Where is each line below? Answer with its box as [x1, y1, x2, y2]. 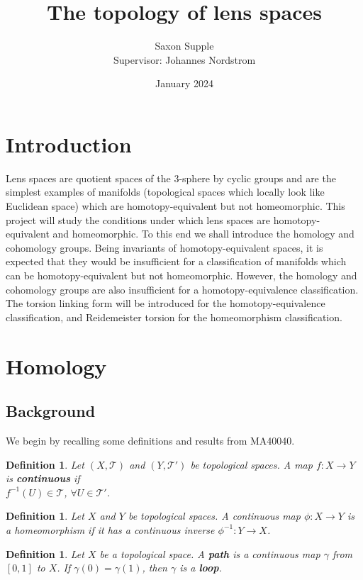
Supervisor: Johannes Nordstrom [113, 52, 256, 67]
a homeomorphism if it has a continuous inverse [6, 522, 215, 537]
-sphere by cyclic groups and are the [179, 170, 336, 185]
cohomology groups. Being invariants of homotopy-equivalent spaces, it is [6, 240, 323, 255]
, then [142, 560, 167, 575]
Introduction [6, 129, 132, 158]
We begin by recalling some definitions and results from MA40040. [6, 433, 295, 447]
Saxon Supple [155, 38, 214, 53]
